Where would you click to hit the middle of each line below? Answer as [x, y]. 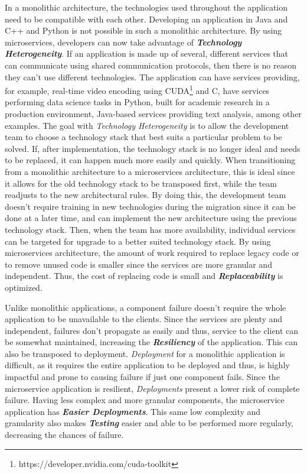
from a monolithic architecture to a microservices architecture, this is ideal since [150, 171]
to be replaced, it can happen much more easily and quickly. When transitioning [150, 160]
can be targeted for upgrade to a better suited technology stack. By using [138, 241]
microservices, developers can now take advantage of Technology [123, 42]
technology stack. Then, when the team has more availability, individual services [150, 229]
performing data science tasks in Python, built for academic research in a [137, 102]
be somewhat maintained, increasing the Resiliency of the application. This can [151, 342]
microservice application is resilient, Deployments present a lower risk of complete [152, 388]
